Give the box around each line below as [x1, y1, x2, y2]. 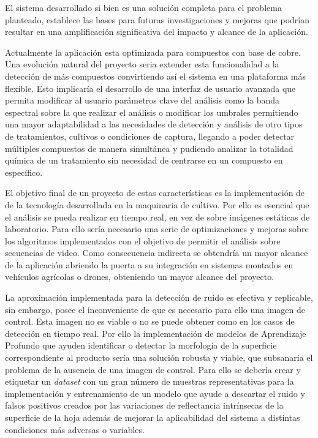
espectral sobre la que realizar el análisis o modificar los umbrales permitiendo [5, 105, 298, 118]
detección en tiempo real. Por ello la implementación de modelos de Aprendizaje [5, 327, 306, 339]
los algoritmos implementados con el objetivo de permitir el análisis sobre [5, 234, 281, 247]
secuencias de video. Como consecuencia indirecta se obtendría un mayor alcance [5, 246, 308, 259]
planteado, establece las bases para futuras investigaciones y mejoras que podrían [5, 13, 309, 26]
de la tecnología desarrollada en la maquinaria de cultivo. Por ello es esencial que [5, 198, 309, 211]
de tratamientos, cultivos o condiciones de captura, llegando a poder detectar [5, 129, 295, 142]
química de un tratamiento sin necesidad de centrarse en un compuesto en [5, 154, 283, 167]
